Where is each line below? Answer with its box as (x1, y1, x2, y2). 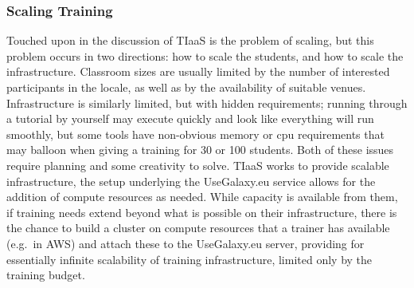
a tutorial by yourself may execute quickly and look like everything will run (6, 110, 374, 127)
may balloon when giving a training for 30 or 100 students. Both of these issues (6, 141, 394, 158)
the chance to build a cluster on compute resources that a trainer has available (6, 219, 390, 236)
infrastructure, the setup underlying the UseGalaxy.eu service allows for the (6, 172, 376, 189)
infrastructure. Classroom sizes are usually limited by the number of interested (6, 63, 390, 80)
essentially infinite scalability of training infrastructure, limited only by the (6, 251, 373, 267)
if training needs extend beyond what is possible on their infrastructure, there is (6, 203, 397, 220)
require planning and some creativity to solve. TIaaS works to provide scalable (6, 156, 389, 173)
